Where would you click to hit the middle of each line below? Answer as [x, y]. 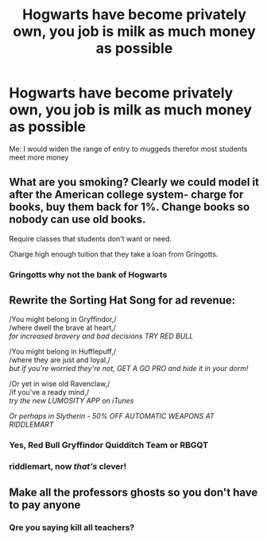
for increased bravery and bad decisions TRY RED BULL [101, 336]
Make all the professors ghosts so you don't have [133, 492]
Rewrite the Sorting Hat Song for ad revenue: [122, 301]
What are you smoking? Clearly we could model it [134, 182]
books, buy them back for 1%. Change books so [130, 207]
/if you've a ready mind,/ [49, 392]
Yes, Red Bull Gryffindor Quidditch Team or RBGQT [109, 445]
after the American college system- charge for [126, 195]
